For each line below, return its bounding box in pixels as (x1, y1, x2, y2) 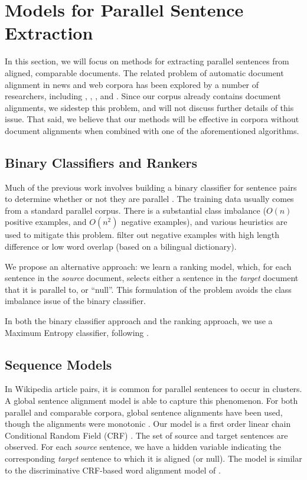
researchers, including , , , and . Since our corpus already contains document (5, 90, 281, 102)
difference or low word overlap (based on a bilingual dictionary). (5, 240, 237, 253)
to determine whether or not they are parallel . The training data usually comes (5, 192, 294, 205)
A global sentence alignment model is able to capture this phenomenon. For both (5, 394, 298, 406)
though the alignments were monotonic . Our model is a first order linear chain (5, 417, 291, 430)
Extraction (5, 21, 93, 45)
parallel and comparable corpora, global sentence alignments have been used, (5, 406, 283, 418)
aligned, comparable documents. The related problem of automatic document (5, 66, 284, 79)
